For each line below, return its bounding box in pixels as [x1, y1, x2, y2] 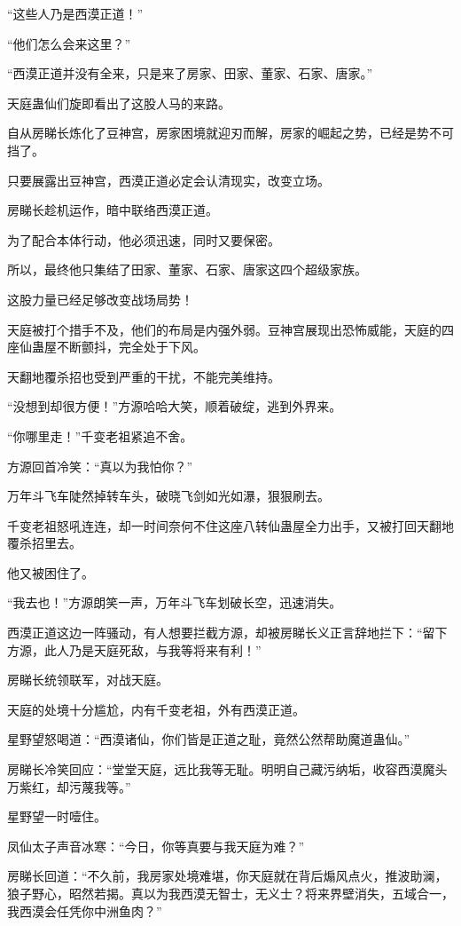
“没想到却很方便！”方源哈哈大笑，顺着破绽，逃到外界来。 [7, 397, 342, 416]
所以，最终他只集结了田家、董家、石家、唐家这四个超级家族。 [7, 260, 367, 279]
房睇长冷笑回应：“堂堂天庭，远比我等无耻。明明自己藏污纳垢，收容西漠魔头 [7, 760, 448, 779]
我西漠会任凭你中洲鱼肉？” [7, 901, 162, 920]
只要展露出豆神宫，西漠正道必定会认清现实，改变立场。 [7, 170, 330, 189]
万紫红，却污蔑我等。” [7, 777, 131, 795]
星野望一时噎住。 [7, 807, 106, 826]
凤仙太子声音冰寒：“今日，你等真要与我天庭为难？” [7, 836, 305, 855]
